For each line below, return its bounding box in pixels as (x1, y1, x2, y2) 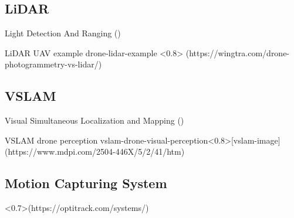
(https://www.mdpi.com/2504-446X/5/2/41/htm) (5, 145, 185, 158)
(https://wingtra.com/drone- (185, 46, 290, 59)
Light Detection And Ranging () (5, 27, 121, 39)
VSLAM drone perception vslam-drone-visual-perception (5, 134, 208, 146)
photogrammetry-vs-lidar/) (5, 58, 102, 70)
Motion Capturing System (5, 174, 167, 192)
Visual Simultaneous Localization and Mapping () (5, 114, 184, 127)
